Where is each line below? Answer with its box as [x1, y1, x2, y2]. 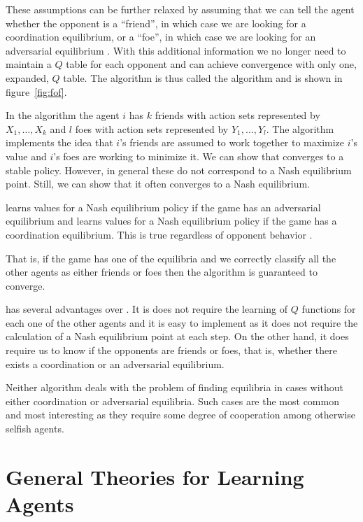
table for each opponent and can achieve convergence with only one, [66, 57, 357, 71]
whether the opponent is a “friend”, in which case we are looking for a [6, 15, 306, 30]
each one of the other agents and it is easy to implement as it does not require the [6, 315, 358, 330]
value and [6, 148, 47, 163]
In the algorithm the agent [6, 108, 120, 122]
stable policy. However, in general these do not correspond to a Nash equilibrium [6, 162, 352, 177]
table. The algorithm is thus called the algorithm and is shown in [63, 70, 343, 85]
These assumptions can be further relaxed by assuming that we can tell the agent [6, 2, 355, 16]
